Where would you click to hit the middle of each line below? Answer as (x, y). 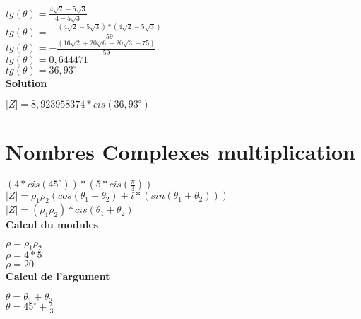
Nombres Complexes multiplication (180, 152)
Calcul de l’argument (58, 275)
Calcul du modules (52, 225)
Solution (26, 82)
